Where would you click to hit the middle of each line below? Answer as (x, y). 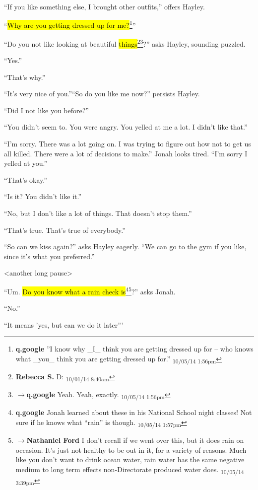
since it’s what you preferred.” (49, 256)
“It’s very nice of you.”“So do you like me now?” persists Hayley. (102, 94)
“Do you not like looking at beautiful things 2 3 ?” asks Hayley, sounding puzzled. (125, 43)
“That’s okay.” (26, 179)
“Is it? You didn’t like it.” (43, 196)
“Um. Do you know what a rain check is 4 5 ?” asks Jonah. (90, 291)
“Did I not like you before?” (46, 110)
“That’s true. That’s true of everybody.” (65, 230)
